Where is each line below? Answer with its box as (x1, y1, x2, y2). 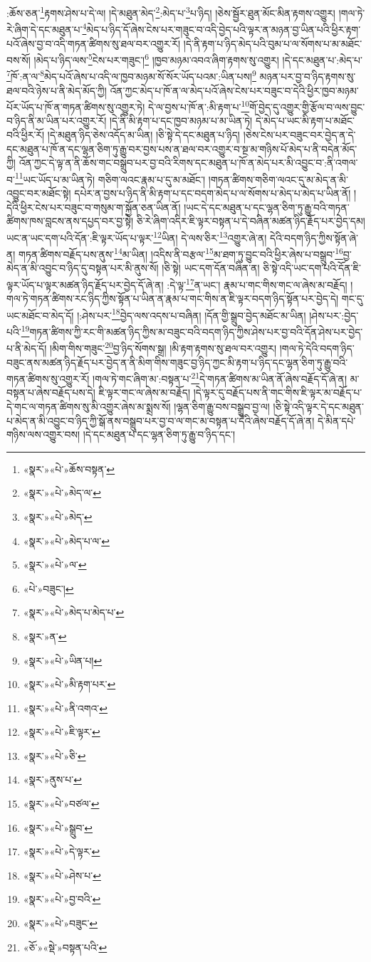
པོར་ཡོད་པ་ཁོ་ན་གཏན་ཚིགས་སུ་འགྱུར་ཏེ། (6, 99, 145, 114)
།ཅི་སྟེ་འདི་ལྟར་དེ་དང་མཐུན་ (273, 398, 364, 413)
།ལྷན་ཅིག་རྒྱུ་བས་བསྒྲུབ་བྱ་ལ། (174, 398, 270, 413)
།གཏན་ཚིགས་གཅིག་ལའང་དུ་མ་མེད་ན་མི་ (208, 171, 348, 186)
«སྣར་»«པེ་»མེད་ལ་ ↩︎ (23, 485, 101, 500)
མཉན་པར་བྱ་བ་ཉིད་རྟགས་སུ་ (259, 69, 356, 83)
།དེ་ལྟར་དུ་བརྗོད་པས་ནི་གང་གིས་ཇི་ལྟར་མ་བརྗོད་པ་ (193, 385, 362, 400)
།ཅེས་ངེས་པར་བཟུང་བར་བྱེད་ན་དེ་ (243, 127, 356, 142)
